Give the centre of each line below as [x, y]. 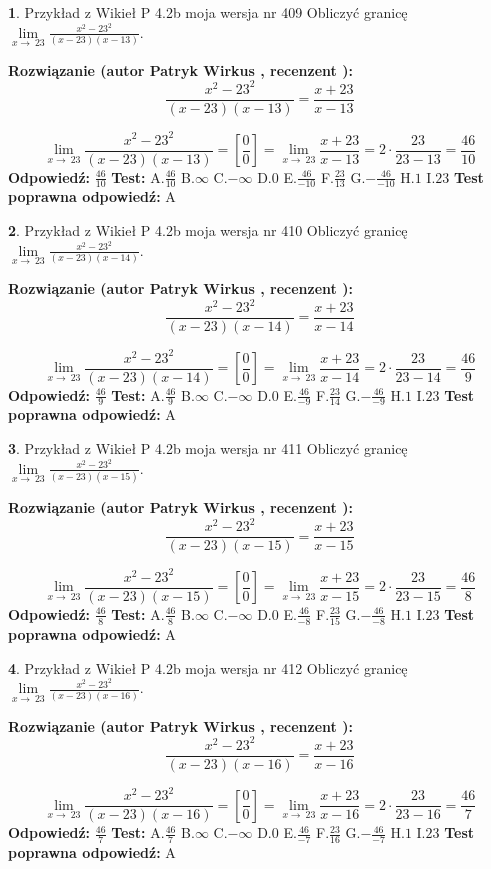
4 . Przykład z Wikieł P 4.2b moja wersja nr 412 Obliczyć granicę [208, 667]
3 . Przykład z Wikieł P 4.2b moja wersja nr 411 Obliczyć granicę [208, 448]
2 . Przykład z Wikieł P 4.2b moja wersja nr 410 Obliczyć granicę [208, 230]
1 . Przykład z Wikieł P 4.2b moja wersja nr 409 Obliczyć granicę [208, 12]
